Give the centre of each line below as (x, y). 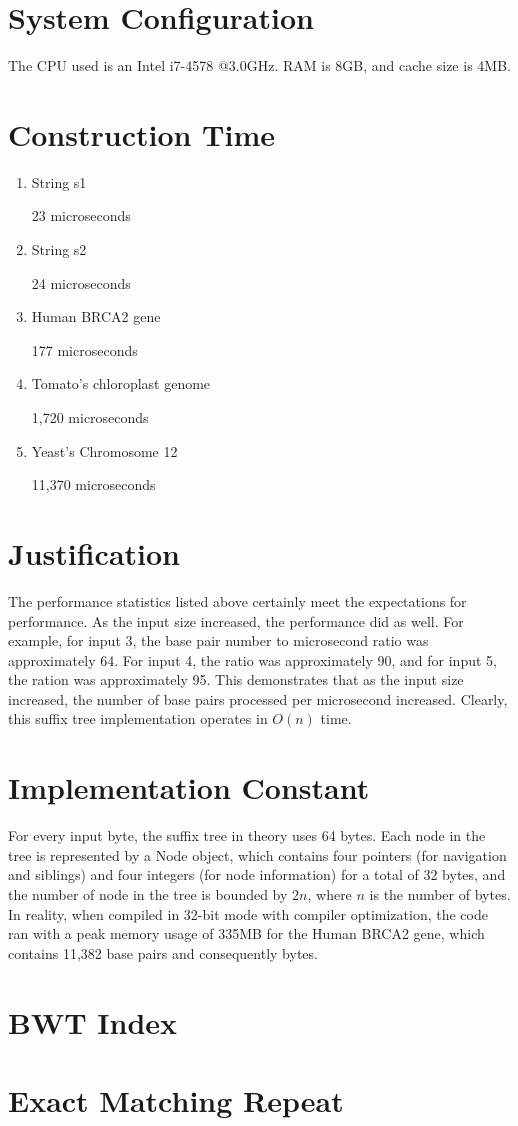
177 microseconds (84, 349)
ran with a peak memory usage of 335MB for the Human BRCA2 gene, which (246, 933)
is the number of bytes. (440, 893)
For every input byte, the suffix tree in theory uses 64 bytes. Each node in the (247, 835)
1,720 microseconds (90, 417)
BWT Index (93, 1021)
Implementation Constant (189, 787)
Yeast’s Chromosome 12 (104, 450)
